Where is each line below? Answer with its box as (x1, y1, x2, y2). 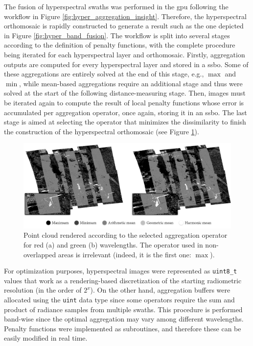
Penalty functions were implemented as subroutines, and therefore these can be (4, 323, 241, 333)
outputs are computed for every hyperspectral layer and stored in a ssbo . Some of (4, 59, 249, 69)
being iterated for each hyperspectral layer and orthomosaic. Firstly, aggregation (4, 49, 245, 59)
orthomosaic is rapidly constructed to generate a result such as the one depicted (4, 21, 244, 31)
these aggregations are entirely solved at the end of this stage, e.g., (4, 69, 204, 79)
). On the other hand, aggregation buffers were (90, 285, 230, 295)
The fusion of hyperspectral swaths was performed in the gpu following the (4, 1, 229, 11)
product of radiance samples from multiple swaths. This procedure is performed (4, 304, 243, 314)
